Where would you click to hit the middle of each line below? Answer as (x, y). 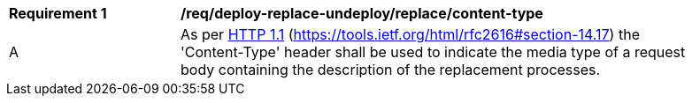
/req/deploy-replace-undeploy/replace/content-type (362, 13)
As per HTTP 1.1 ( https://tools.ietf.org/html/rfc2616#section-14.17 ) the (410, 34)
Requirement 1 (58, 13)
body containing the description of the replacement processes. (391, 70)
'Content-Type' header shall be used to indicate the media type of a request (433, 52)
